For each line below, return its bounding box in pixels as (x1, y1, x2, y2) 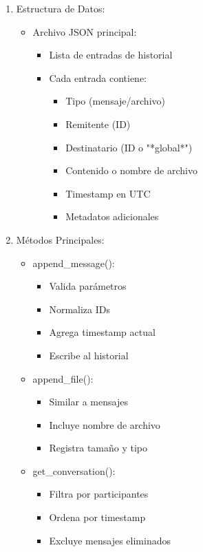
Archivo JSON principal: (32, 24, 137, 39)
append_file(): (32, 371, 94, 385)
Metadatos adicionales (65, 209, 159, 224)
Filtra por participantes (49, 487, 149, 501)
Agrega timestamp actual (49, 325, 156, 339)
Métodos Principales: (16, 232, 105, 246)
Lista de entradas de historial (49, 47, 173, 62)
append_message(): (32, 255, 115, 270)
